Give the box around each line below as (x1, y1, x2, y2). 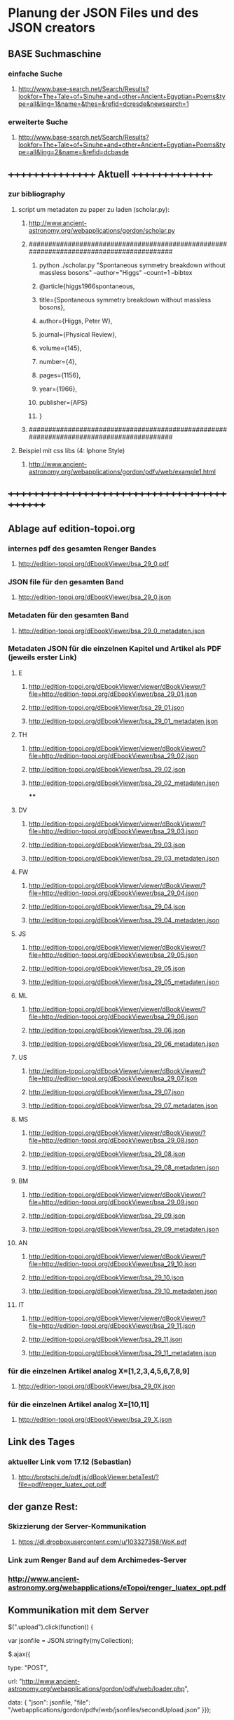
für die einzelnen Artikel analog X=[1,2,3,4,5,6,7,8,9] (8, 1366, 190, 1376)
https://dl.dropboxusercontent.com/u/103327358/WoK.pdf (18, 1538, 187, 1546)
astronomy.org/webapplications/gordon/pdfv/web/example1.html (28, 467, 216, 476)
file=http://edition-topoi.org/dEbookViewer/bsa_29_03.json (28, 826, 198, 835)
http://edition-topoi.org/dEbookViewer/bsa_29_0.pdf (18, 559, 170, 567)
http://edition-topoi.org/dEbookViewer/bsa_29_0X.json (18, 1382, 176, 1390)
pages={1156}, (39, 370, 81, 379)
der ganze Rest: (8, 1500, 78, 1512)
